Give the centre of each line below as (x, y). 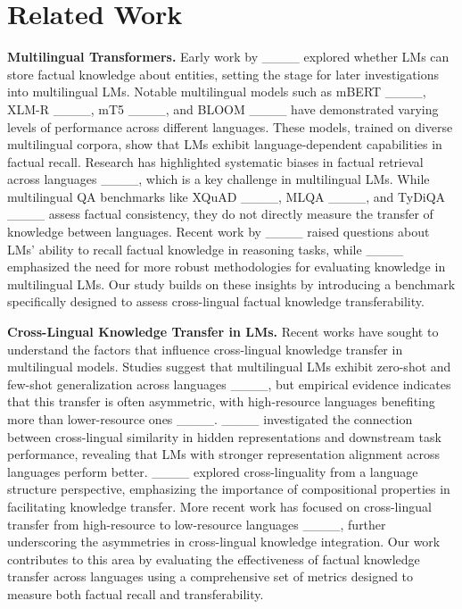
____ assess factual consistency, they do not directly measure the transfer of (220, 214)
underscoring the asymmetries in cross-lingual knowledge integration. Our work (224, 542)
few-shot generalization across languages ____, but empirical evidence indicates (229, 384)
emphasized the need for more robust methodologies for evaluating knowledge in (227, 267)
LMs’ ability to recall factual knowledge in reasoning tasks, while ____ (206, 249)
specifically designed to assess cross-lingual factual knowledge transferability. (216, 301)
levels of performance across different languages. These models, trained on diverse (230, 126)
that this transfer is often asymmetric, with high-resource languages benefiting (221, 401)
